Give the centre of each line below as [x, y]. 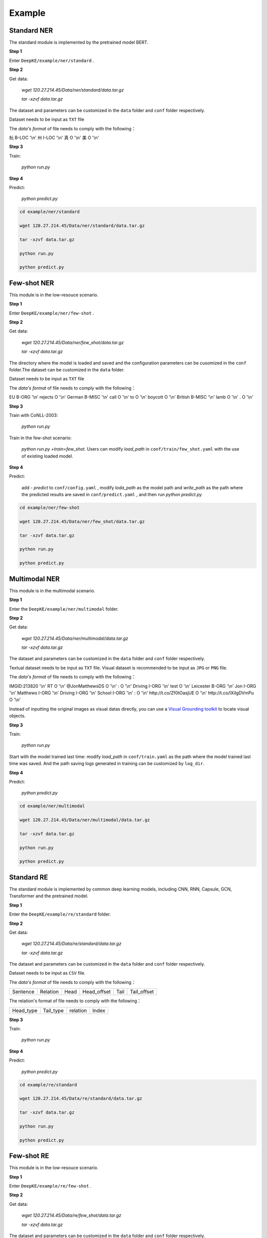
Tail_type [53, 1010]
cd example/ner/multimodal [52, 806]
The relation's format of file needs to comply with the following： [75, 1001]
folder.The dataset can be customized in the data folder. [67, 370]
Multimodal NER [34, 579]
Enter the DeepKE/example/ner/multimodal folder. [64, 609]
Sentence [23, 992]
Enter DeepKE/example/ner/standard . [52, 60]
